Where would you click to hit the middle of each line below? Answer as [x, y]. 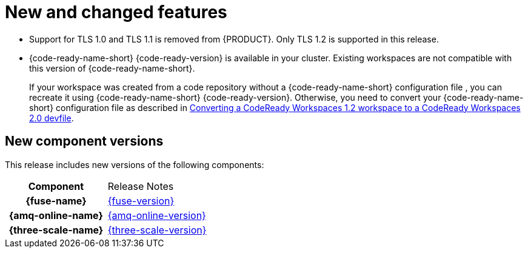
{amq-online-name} [56, 215]
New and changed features [116, 12]
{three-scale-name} [56, 230]
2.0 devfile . [52, 118]
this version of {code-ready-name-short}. [112, 68]
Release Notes [141, 186]
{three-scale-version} [157, 230]
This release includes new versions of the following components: [135, 164]
